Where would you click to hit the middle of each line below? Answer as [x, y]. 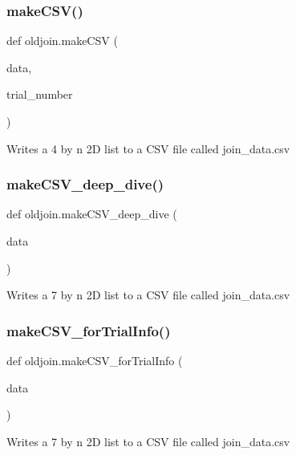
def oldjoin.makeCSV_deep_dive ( [92, 214]
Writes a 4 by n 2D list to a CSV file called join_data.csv [148, 148]
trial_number [40, 94]
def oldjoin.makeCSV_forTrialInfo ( [95, 360]
